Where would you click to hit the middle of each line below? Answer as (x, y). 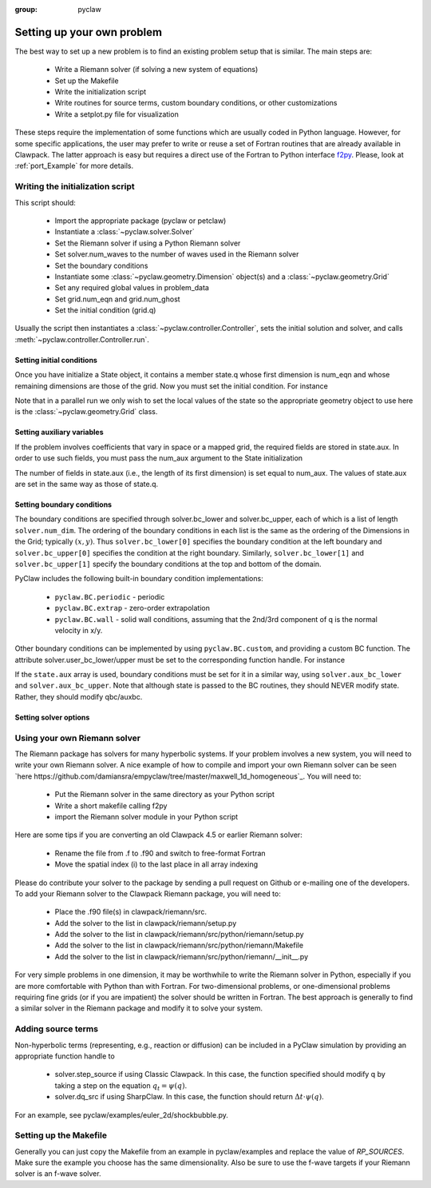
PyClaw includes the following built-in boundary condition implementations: (139, 579)
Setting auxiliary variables (59, 433)
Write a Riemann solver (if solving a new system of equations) (156, 70)
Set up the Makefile (87, 81)
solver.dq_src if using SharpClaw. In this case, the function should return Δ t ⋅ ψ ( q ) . (189, 1097)
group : (26, 9)
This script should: (45, 202)
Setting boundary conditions (63, 504)
